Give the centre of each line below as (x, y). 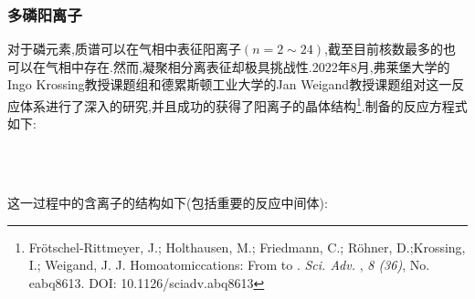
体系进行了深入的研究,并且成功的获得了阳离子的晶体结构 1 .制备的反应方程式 (243, 104)
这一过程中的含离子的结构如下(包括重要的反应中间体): (168, 203)
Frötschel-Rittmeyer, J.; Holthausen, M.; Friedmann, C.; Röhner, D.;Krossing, (247, 247)
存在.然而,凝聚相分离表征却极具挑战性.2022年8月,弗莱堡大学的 (267, 66)
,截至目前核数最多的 (384, 49)
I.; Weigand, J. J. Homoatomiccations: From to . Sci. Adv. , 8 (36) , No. (229, 265)
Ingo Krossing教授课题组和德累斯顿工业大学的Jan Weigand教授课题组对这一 (230, 84)
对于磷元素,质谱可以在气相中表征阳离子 (124, 49)
